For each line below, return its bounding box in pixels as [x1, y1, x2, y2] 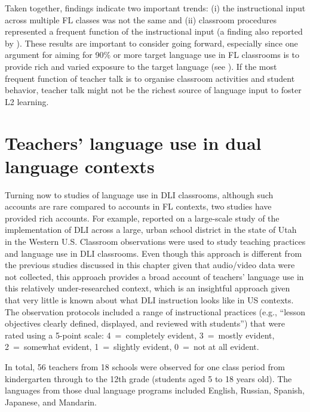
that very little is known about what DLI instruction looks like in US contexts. [5, 294, 294, 306]
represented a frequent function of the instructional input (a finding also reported [5, 25, 303, 38]
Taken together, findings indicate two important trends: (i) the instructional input [5, 2, 306, 14]
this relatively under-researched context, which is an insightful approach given [5, 282, 290, 294]
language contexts [5, 153, 155, 178]
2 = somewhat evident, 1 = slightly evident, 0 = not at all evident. [5, 340, 259, 353]
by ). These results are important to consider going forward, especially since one [5, 36, 298, 49]
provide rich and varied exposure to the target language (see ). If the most [5, 60, 277, 72]
